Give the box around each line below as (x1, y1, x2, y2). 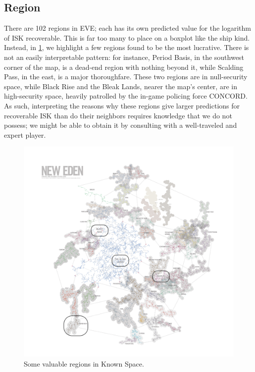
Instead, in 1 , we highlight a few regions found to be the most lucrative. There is (4, 42, 249, 53)
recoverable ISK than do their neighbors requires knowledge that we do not (4, 110, 232, 120)
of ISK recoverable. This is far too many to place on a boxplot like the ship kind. (4, 32, 250, 43)
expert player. (4, 129, 46, 140)
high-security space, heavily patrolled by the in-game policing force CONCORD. (4, 91, 248, 101)
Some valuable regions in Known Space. (24, 358, 144, 369)
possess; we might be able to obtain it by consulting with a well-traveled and (4, 120, 237, 130)
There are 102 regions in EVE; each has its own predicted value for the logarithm (4, 23, 251, 33)
